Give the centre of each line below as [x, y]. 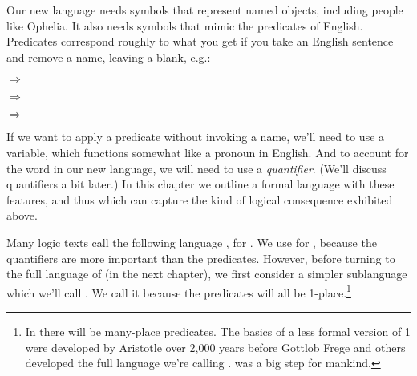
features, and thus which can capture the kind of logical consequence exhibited [200, 199]
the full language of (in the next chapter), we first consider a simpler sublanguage [207, 274]
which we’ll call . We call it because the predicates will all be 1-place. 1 [179, 291]
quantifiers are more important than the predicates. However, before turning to [201, 258]
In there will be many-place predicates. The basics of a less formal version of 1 [218, 331]
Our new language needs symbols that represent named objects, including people [205, 10]
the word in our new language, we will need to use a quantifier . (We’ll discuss [196, 168]
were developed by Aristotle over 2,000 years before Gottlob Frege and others [215, 347]
